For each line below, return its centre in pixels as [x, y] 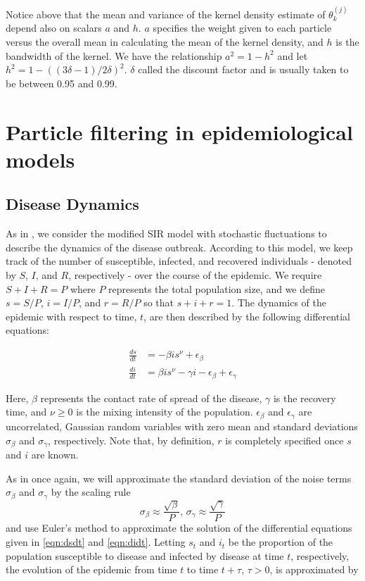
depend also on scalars [54, 28]
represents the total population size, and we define [217, 288]
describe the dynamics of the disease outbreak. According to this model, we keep [179, 247]
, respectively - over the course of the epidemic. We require [195, 274]
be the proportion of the [281, 542]
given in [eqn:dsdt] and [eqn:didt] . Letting [96, 542]
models [40, 159]
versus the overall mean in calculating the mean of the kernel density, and [165, 42]
